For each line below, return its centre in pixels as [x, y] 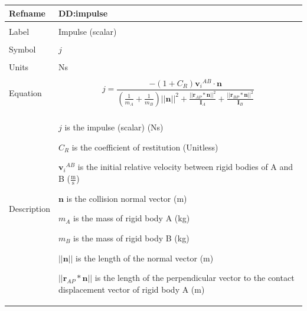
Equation [25, 93]
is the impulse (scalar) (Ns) [114, 127]
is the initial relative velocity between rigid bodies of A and [185, 167]
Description [30, 208]
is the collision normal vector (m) [127, 198]
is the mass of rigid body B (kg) [131, 238]
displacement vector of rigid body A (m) [131, 289]
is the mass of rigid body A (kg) [132, 218]
